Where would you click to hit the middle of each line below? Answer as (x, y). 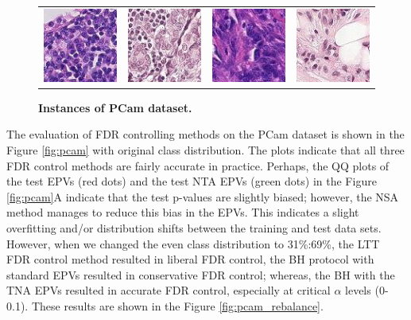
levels (358, 290)
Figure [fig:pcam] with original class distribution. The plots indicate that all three (205, 150)
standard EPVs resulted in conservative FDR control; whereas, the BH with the (201, 274)
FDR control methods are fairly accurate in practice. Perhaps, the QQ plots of (198, 165)
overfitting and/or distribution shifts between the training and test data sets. (194, 228)
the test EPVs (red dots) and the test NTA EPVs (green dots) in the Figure (192, 181)
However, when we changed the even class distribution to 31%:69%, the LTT (193, 243)
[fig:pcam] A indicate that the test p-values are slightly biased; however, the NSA (203, 196)
